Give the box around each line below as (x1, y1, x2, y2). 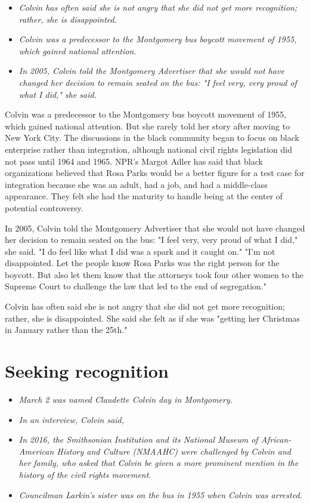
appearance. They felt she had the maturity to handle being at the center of (5, 190, 283, 202)
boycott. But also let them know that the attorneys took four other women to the (5, 268, 303, 280)
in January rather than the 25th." (5, 323, 128, 336)
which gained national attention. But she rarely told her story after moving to (5, 119, 290, 132)
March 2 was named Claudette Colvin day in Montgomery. (18, 393, 233, 405)
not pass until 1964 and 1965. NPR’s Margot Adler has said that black (5, 155, 263, 167)
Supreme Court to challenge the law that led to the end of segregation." (5, 280, 267, 292)
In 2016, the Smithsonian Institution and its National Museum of (18, 433, 258, 446)
